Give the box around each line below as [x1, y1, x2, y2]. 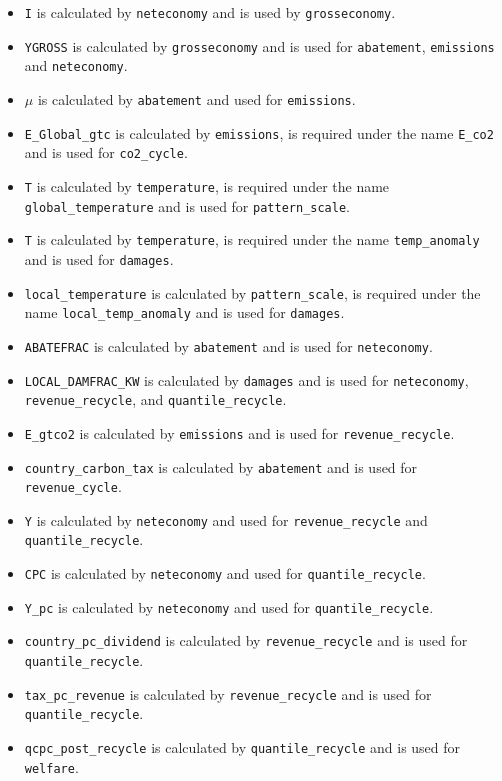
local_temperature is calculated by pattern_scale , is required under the [24, 282, 481, 303]
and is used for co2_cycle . [24, 142, 188, 163]
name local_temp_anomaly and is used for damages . [24, 302, 345, 323]
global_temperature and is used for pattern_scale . [24, 195, 350, 216]
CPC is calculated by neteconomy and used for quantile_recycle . [24, 563, 426, 584]
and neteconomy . [24, 55, 128, 76]
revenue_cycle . [24, 476, 122, 497]
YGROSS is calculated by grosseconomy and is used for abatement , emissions [24, 35, 495, 56]
